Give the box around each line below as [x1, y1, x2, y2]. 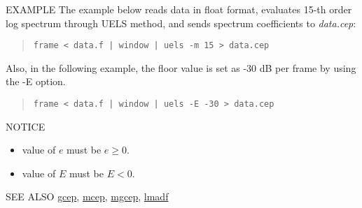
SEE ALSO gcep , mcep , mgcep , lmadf [6, 189, 169, 204]
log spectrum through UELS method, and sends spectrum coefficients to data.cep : [6, 15, 356, 30]
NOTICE [6, 119, 46, 133]
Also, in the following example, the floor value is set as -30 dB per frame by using [6, 60, 356, 75]
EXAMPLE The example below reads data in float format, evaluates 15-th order [6, 2, 352, 16]
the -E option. [6, 74, 66, 89]
